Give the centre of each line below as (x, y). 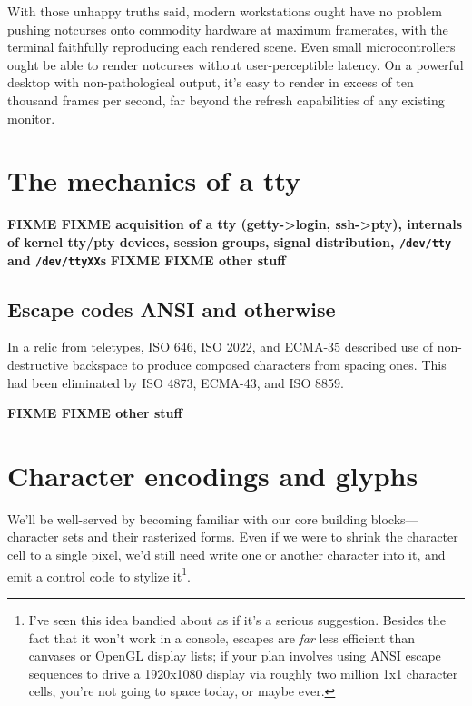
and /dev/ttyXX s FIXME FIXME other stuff (147, 259)
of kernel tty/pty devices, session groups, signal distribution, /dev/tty (230, 241)
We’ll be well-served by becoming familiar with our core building (187, 518)
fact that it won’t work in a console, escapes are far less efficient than (222, 637)
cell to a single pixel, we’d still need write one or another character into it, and (226, 555)
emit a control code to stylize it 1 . (99, 574)
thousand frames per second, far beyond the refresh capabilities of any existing (226, 99)
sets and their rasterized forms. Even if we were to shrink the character (261, 537)
